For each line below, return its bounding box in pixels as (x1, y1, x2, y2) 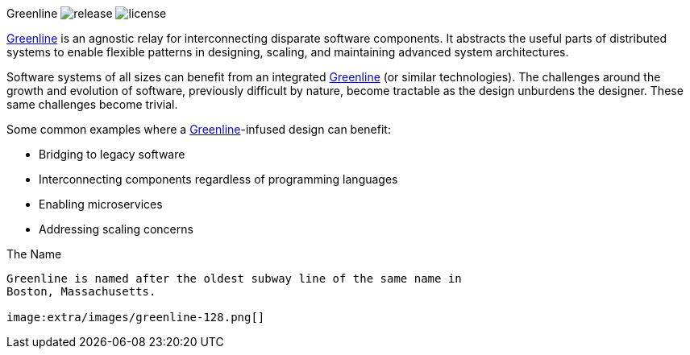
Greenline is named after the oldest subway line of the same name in (6, 272, 462, 285)
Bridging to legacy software (39, 147, 185, 161)
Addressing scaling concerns (39, 222, 193, 236)
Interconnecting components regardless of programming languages (39, 172, 398, 186)
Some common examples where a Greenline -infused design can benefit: (6, 122, 391, 136)
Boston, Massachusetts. (6, 285, 156, 298)
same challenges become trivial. (6, 97, 178, 111)
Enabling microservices (39, 197, 163, 211)
